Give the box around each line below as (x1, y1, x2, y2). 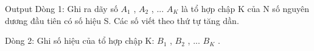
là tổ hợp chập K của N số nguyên (181, 2, 310, 14)
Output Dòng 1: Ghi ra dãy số (5, 2, 118, 14)
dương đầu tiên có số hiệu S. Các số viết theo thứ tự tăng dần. (5, 14, 239, 26)
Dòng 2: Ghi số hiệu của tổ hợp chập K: (5, 34, 155, 47)
